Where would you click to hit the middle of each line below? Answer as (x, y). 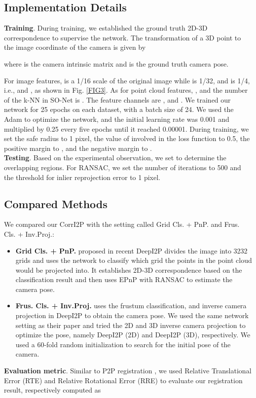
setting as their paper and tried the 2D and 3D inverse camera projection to (130, 325)
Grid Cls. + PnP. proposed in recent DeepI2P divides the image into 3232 (131, 250)
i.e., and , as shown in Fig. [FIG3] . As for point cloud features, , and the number (126, 90)
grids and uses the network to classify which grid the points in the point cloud (134, 260)
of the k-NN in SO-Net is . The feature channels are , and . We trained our (117, 99)
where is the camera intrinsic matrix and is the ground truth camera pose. (116, 63)
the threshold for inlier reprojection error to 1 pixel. (82, 177)
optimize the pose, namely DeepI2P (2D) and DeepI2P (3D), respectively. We (133, 335)
